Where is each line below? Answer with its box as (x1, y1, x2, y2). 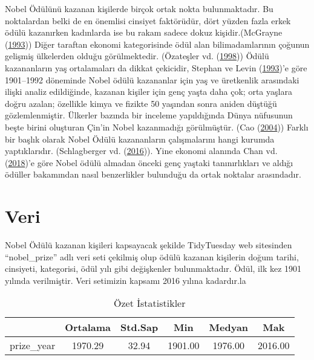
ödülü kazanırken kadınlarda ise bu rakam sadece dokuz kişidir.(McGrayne (5, 26, 283, 39)
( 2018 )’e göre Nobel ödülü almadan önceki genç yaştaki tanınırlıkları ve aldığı (5, 156, 293, 169)
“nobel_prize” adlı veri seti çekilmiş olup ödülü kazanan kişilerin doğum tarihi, (5, 250, 299, 263)
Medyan (209, 320, 249, 335)
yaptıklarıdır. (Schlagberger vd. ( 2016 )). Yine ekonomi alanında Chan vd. (5, 144, 278, 157)
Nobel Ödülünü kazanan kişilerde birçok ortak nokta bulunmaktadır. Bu (5, 2, 273, 14)
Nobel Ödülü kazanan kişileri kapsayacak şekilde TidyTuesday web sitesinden (5, 239, 292, 251)
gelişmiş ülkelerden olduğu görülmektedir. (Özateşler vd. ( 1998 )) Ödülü (5, 50, 269, 62)
